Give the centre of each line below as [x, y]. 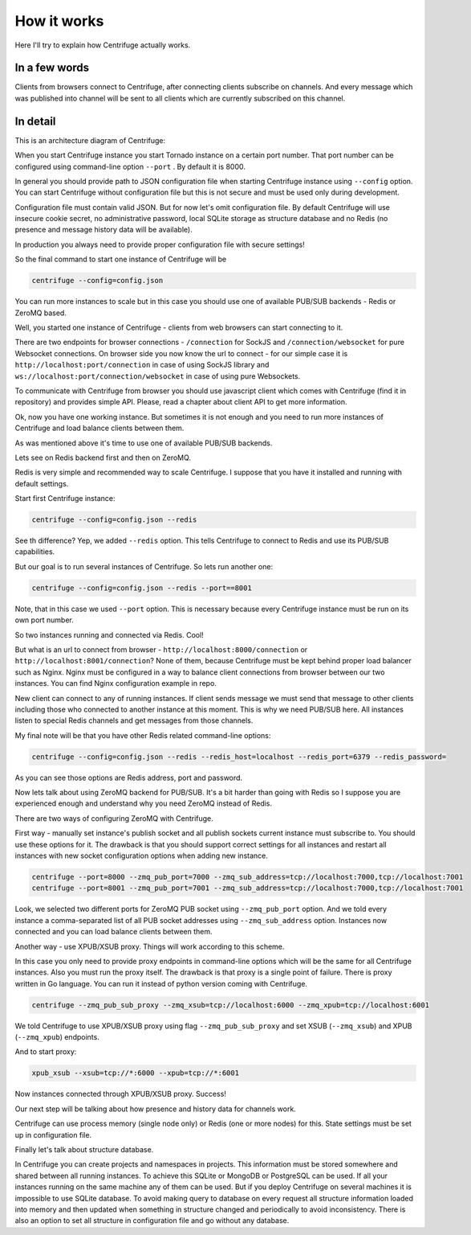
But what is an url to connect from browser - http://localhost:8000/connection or [161, 649]
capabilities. [35, 552]
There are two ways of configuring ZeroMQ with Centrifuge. [114, 818]
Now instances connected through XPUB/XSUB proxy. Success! [120, 1094]
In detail [35, 121]
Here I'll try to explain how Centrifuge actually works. [103, 45]
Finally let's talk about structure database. [84, 1150]
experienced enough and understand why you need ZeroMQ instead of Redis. [144, 803]
